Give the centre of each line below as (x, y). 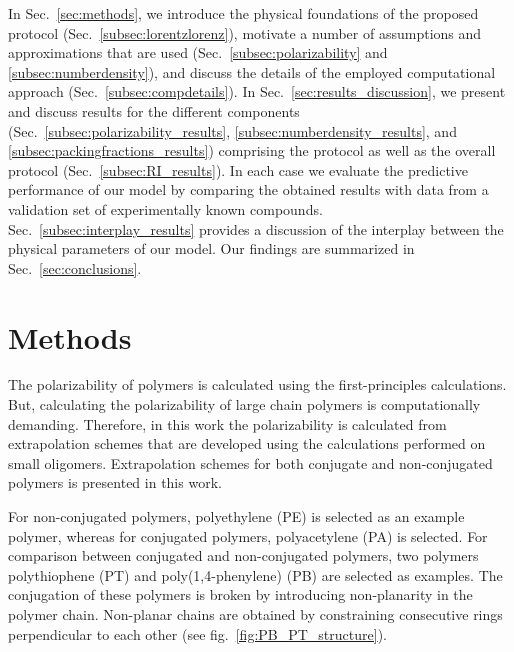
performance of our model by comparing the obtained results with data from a (248, 189)
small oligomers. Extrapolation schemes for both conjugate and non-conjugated (250, 462)
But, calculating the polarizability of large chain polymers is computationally (244, 404)
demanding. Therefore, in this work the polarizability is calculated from (227, 423)
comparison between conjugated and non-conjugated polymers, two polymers (243, 555)
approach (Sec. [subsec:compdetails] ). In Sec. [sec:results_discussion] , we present (257, 91)
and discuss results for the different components (154, 110)
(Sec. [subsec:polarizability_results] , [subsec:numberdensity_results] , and (232, 130)
